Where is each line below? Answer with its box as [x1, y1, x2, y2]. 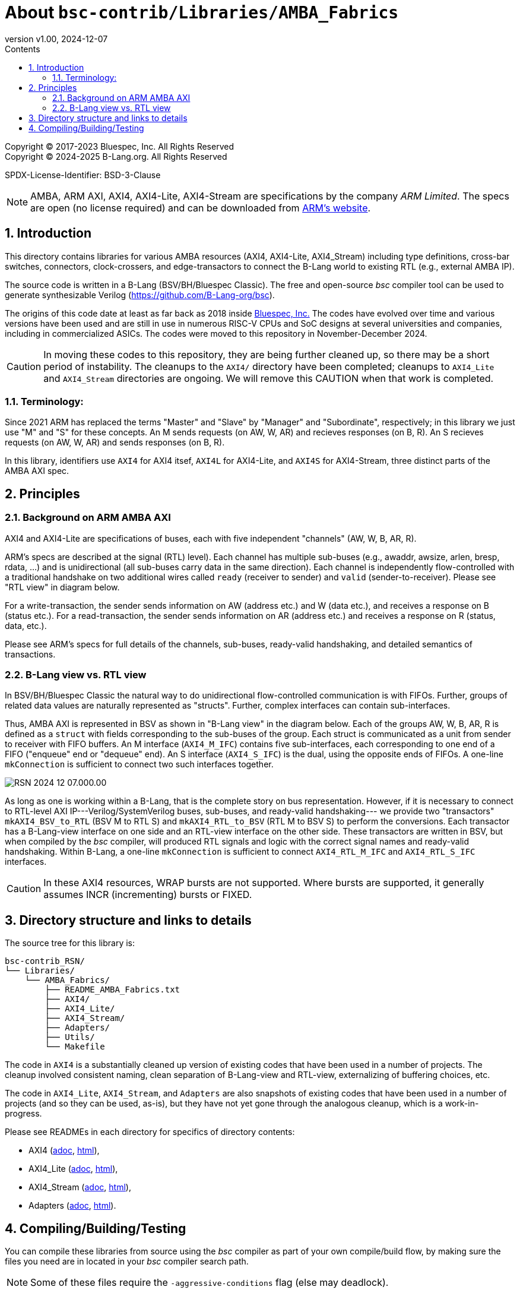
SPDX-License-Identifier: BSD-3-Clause [5, 169, 161, 180]
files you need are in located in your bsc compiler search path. [5, 1256, 249, 1266]
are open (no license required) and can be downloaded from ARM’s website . [30, 201, 371, 214]
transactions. [5, 649, 56, 659]
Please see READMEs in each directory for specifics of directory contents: [5, 1127, 295, 1137]
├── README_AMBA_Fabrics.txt [45, 985, 180, 995]
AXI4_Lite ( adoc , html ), [28, 1164, 118, 1174]
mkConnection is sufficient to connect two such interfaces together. [5, 759, 274, 770]
